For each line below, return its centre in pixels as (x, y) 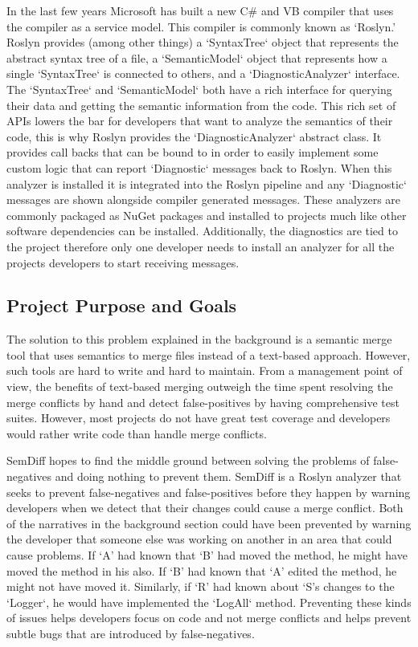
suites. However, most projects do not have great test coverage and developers (199, 418)
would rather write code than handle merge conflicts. (137, 433)
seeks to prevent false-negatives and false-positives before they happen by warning (209, 492)
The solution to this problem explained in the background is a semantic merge (199, 339)
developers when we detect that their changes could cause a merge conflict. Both (205, 508)
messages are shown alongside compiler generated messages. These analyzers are (204, 199)
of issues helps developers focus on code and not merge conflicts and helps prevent (209, 618)
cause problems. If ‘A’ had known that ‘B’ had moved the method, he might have (207, 555)
